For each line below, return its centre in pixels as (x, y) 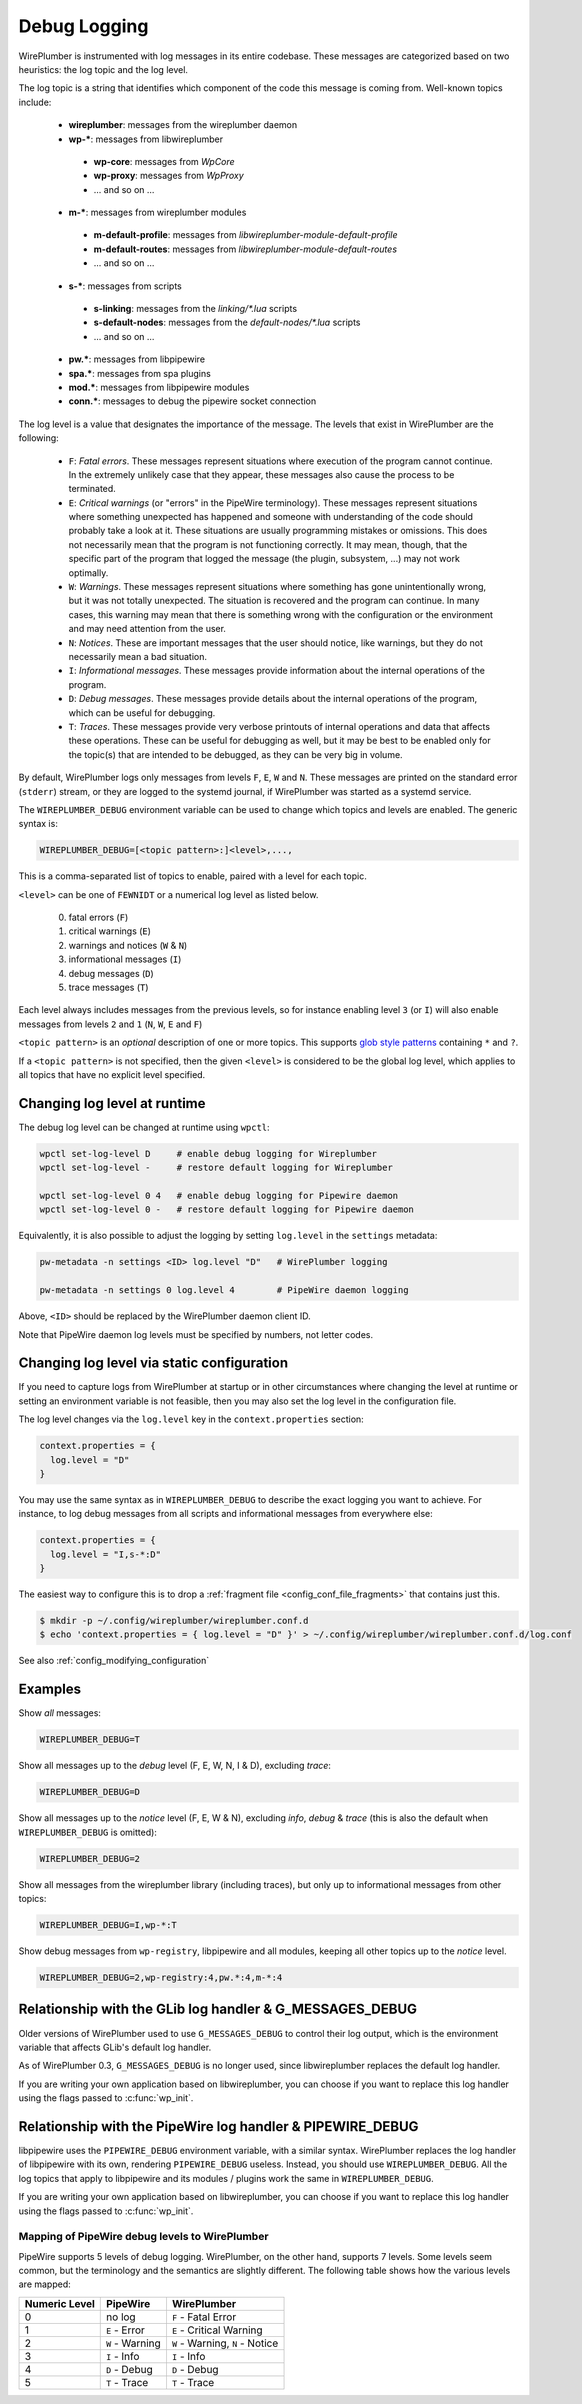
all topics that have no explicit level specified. (112, 1074)
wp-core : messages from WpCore (164, 161)
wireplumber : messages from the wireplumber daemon (183, 125)
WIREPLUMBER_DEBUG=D (89, 1792)
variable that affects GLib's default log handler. (115, 2047)
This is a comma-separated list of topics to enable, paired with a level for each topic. (192, 876)
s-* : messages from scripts (125, 286)
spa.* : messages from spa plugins (140, 373)
